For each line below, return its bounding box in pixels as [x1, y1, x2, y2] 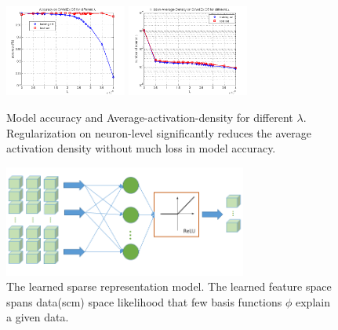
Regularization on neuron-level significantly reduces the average [6, 124, 312, 141]
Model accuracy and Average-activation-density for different [6, 108, 293, 125]
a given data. [6, 309, 69, 325]
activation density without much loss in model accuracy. [6, 140, 276, 156]
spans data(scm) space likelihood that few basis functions [6, 293, 282, 310]
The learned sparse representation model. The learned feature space [6, 278, 332, 295]
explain [296, 293, 330, 310]
